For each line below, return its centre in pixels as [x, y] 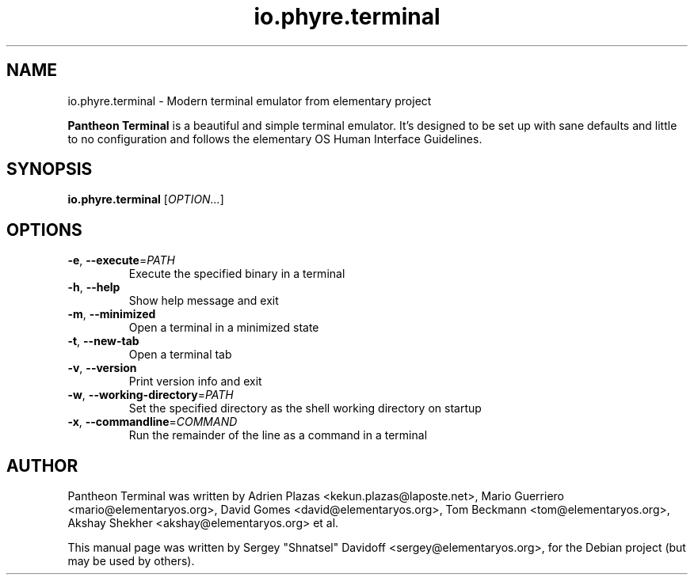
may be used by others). [131, 561]
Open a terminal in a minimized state [224, 328]
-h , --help [94, 287]
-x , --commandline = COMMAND [153, 422]
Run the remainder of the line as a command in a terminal [278, 435]
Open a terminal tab [180, 355]
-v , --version [102, 368]
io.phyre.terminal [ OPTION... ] [146, 199]
